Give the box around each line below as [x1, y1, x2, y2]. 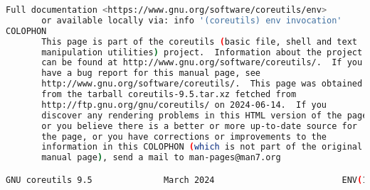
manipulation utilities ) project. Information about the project [41, 47, 363, 57]
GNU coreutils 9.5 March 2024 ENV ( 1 [6, 174, 368, 185]
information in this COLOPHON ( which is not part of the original [41, 142, 363, 152]
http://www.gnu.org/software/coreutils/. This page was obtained [41, 79, 363, 89]
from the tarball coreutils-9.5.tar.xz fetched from [41, 89, 297, 99]
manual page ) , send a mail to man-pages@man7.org [41, 152, 281, 163]
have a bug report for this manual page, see [41, 68, 260, 79]
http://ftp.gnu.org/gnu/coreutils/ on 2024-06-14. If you [41, 99, 327, 110]
